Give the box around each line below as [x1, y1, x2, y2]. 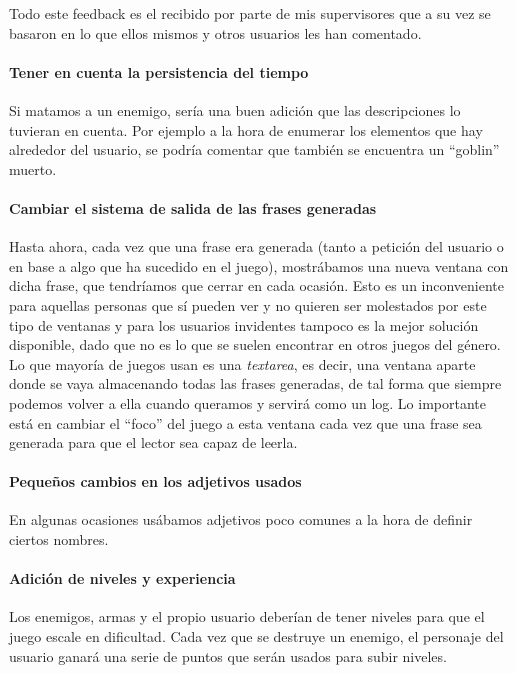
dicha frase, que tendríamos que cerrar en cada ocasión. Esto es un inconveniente [9, 275, 505, 296]
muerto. [9, 158, 57, 179]
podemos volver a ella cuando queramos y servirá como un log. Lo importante [9, 392, 486, 413]
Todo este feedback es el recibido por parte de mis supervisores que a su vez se [9, 3, 491, 23]
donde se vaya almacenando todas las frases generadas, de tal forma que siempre [9, 373, 502, 394]
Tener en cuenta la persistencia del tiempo [9, 61, 309, 82]
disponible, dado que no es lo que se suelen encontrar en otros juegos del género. [9, 334, 501, 355]
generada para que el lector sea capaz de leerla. [9, 432, 298, 453]
